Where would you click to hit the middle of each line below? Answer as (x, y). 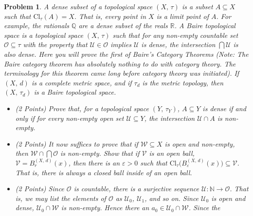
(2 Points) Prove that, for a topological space (82, 108)
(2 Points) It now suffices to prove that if (77, 143)
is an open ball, (172, 153)
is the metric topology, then (183, 82)
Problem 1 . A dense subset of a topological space (78, 6)
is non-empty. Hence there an (105, 208)
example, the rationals (37, 25)
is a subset (197, 6)
